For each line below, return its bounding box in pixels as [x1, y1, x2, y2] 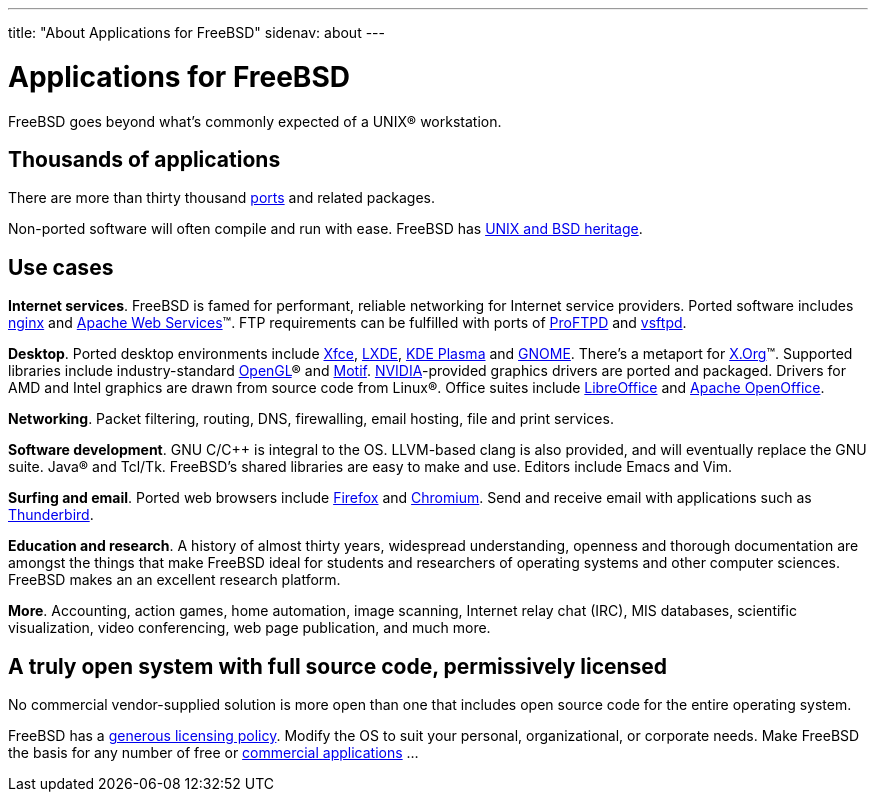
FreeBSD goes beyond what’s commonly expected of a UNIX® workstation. [8, 112, 502, 130]
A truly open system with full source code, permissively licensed [8, 653, 668, 679]
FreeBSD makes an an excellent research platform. [8, 571, 341, 589]
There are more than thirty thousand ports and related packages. [8, 189, 436, 207]
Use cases [8, 254, 114, 280]
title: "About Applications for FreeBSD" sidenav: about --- [8, 24, 385, 41]
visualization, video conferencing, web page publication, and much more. [8, 619, 491, 637]
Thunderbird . [8, 506, 94, 524]
